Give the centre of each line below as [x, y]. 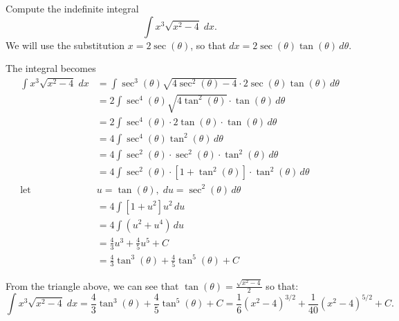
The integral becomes [51, 68]
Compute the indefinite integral [72, 8]
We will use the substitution [65, 45]
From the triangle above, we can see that [92, 285]
